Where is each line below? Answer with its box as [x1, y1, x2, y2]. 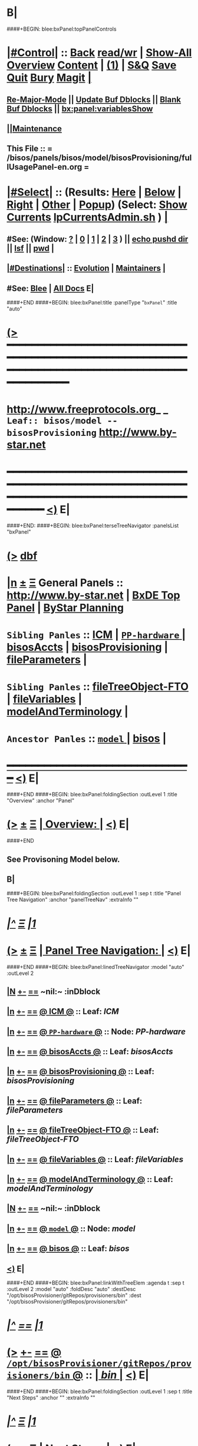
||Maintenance [6, 124, 62, 134]
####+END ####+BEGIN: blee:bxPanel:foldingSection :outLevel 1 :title [6, 791, 177, 798]
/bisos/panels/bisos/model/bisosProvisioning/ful [6, 153, 192, 163]
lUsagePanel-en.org [6, 162, 82, 172]
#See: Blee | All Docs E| [6, 283, 94, 293]
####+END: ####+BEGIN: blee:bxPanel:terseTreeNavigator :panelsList [6, 522, 179, 530]
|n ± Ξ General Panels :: [6, 576, 124, 589]
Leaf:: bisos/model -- [6, 415, 118, 426]
